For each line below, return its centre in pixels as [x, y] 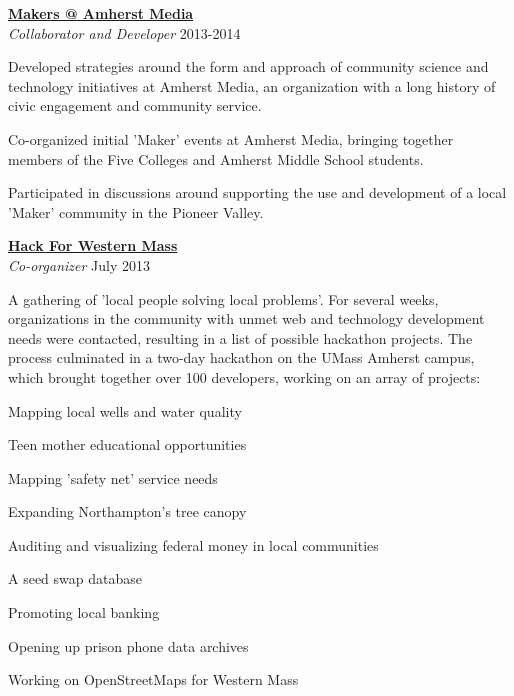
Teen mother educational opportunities [127, 444]
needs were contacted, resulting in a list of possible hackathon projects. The [240, 337]
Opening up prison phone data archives [128, 645]
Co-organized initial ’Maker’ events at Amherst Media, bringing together [231, 138]
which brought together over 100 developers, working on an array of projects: [244, 376]
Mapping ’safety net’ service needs [113, 477]
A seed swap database [75, 578]
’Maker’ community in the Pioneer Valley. [136, 211]
